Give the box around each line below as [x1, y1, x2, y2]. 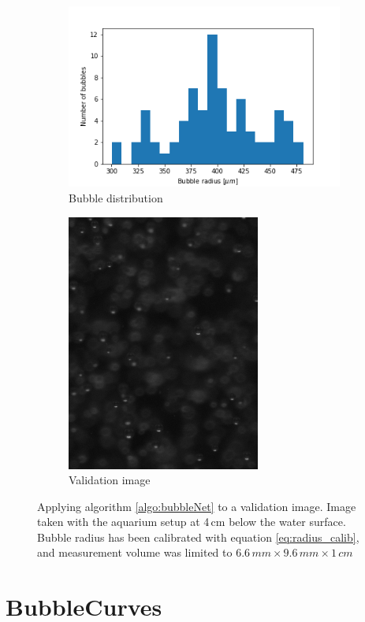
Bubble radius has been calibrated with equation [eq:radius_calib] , [37, 528, 359, 545]
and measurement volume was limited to [37, 544, 233, 561]
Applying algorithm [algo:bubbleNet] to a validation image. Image [37, 498, 356, 514]
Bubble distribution [69, 189, 163, 205]
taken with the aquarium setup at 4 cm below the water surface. [37, 513, 346, 530]
